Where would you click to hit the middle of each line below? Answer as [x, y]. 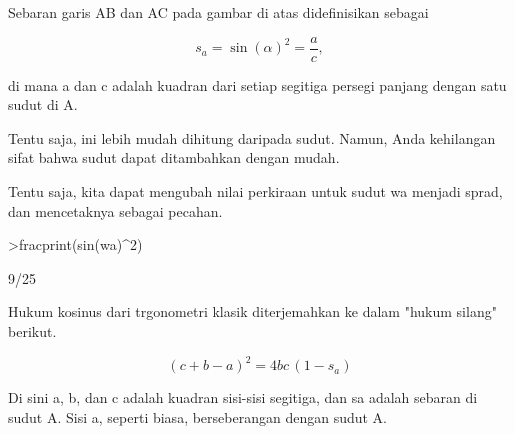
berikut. [32, 331]
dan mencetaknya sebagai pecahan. [115, 210]
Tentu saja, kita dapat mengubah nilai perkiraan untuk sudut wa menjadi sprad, [255, 191]
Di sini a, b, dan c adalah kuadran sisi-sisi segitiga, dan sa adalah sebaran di [243, 397]
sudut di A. [43, 104]
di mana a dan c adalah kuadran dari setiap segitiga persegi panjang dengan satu [257, 84]
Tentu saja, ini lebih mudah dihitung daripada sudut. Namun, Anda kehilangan [252, 137]
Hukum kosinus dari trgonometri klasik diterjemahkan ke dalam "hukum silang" [252, 311]
